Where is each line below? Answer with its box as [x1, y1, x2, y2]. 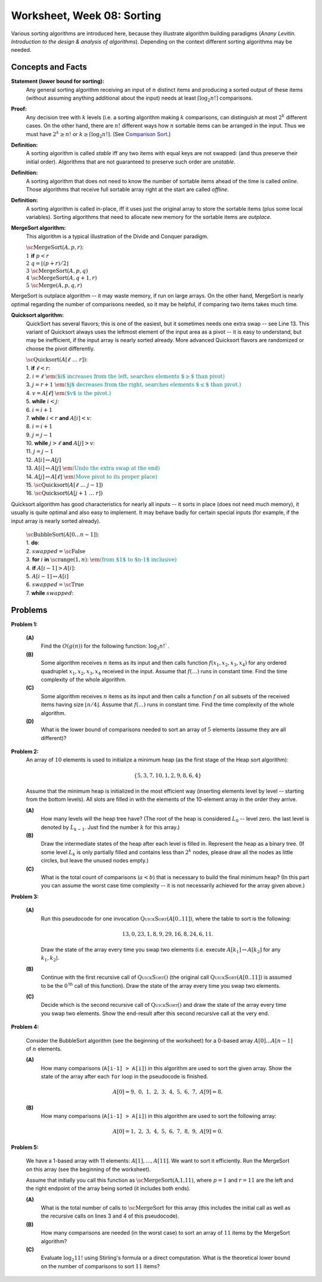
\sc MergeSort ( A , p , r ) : [26, 244, 84, 251]
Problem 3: [11, 893, 39, 900]
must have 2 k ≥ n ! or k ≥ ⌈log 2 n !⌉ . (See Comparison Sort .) [26, 130, 171, 139]
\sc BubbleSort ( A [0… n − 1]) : [26, 531, 100, 538]
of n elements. [26, 1045, 62, 1052]
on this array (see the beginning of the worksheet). [26, 1166, 151, 1173]
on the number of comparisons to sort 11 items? [41, 1262, 160, 1269]
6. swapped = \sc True [26, 581, 84, 588]
